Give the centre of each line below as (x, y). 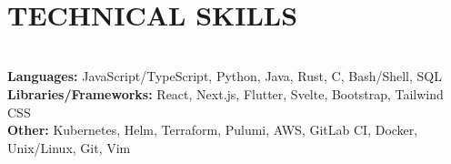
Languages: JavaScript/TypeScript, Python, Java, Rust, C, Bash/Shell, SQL (225, 76)
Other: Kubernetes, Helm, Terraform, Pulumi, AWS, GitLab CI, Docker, (213, 130)
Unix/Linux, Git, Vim (69, 147)
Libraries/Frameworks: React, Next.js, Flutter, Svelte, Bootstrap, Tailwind (225, 93)
